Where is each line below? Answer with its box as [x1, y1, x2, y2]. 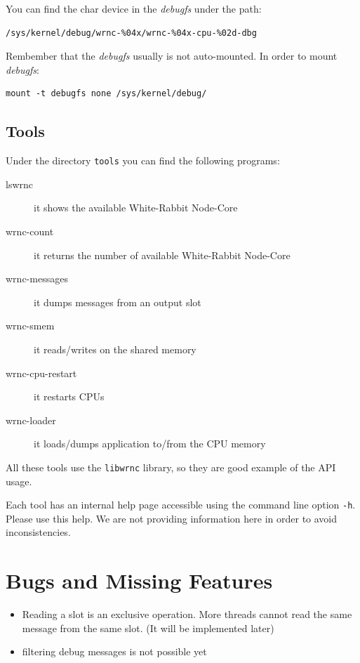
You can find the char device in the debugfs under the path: [6, 1, 262, 15]
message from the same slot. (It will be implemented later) [22, 620, 274, 635]
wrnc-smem [6, 318, 55, 333]
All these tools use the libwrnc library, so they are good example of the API [6, 459, 336, 474]
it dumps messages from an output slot [34, 294, 201, 309]
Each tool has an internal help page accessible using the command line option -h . [6, 497, 356, 512]
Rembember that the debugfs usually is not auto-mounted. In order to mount [6, 48, 338, 63]
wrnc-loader [6, 412, 56, 427]
